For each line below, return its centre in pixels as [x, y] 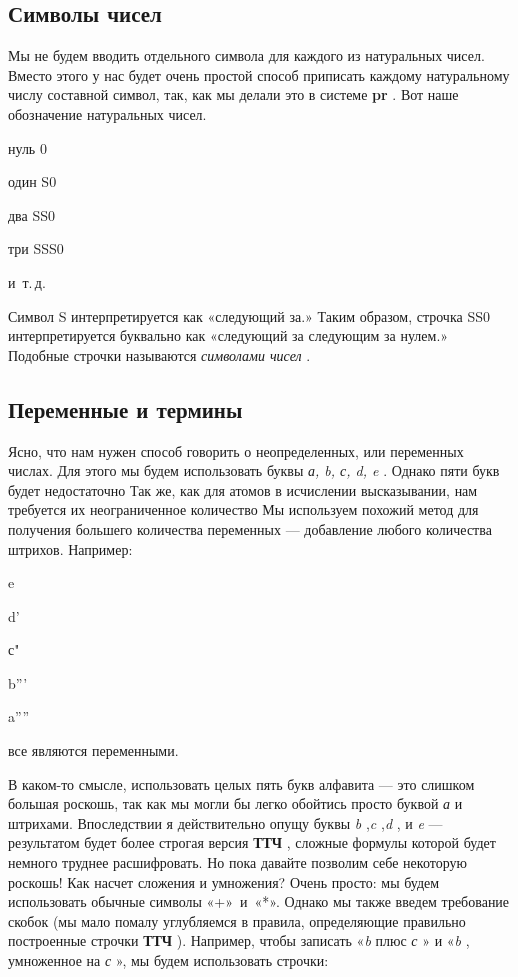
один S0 [32, 181]
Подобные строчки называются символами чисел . [159, 354]
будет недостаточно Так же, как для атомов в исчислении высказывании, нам [243, 489]
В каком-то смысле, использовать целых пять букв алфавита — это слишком [241, 783]
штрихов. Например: [70, 548]
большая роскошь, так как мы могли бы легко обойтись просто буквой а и [235, 803]
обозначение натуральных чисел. [107, 113]
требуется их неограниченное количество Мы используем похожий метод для [243, 509]
